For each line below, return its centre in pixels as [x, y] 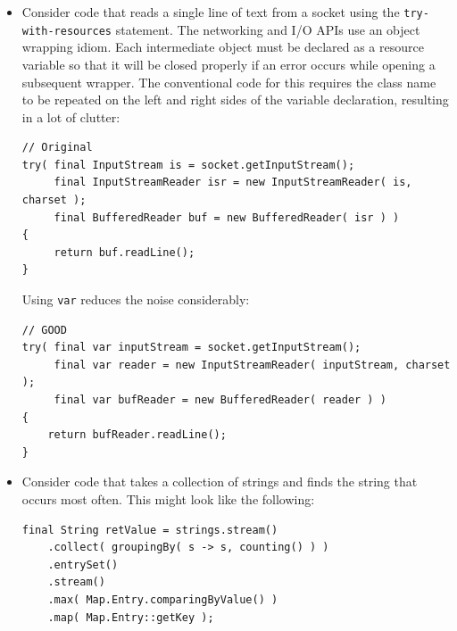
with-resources [67, 31]
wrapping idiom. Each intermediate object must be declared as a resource [223, 47]
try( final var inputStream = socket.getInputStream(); [191, 348]
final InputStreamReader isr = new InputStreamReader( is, [233, 183]
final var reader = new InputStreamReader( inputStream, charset [252, 365]
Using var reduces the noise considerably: [136, 299]
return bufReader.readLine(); [137, 435]
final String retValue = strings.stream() [150, 530]
